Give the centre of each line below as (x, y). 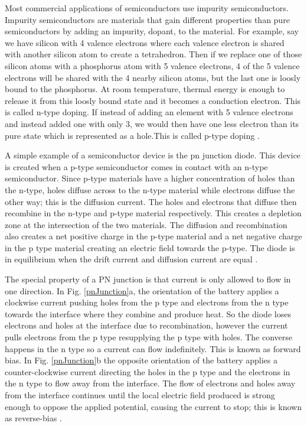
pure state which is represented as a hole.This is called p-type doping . (132, 135)
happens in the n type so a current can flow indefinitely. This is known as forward (153, 348)
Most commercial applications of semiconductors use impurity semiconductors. (147, 8)
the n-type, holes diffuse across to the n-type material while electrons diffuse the (150, 189)
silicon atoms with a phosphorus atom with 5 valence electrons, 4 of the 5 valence (152, 65)
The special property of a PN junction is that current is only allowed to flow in (148, 279)
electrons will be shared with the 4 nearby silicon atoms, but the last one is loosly (153, 77)
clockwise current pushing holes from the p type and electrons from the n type (147, 302)
